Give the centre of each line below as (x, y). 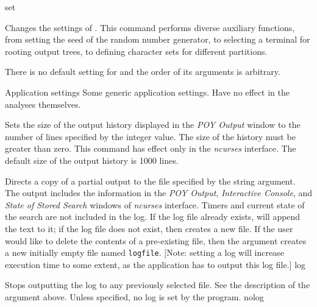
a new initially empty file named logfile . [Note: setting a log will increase (144, 252)
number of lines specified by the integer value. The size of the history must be (150, 136)
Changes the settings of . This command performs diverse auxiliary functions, (150, 27)
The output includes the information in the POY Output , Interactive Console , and (159, 193)
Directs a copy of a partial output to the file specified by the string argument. (150, 181)
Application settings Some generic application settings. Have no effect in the (147, 92)
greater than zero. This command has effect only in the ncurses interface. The (151, 148)
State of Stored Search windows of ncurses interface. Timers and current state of (155, 204)
